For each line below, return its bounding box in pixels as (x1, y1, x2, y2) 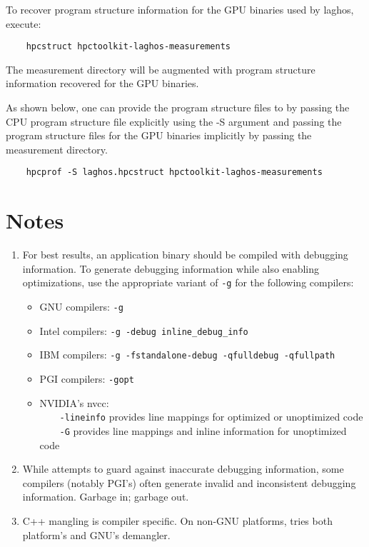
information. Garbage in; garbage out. (22, 489, 189, 504)
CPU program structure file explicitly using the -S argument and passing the (6, 114, 342, 129)
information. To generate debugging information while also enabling (22, 261, 319, 276)
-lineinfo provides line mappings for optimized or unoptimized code (59, 409, 363, 424)
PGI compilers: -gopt (39, 371, 134, 386)
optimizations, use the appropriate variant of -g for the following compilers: (22, 275, 354, 290)
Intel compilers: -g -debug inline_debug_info (39, 323, 248, 338)
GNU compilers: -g (39, 299, 123, 314)
